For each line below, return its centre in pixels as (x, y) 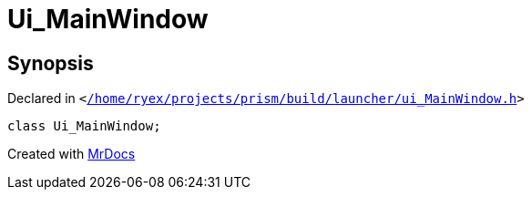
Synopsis (51, 63)
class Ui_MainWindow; (84, 126)
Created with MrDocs (72, 154)
